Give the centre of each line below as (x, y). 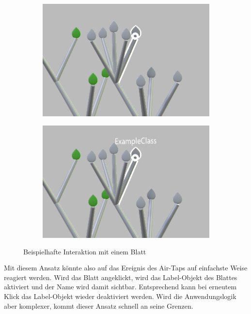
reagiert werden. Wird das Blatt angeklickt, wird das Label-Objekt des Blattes (121, 277)
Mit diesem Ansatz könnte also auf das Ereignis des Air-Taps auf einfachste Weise (126, 268)
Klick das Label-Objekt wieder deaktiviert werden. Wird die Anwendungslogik (120, 296)
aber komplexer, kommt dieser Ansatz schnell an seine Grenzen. (99, 306)
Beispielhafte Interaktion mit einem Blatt (85, 251)
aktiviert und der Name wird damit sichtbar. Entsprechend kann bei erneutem (120, 287)
